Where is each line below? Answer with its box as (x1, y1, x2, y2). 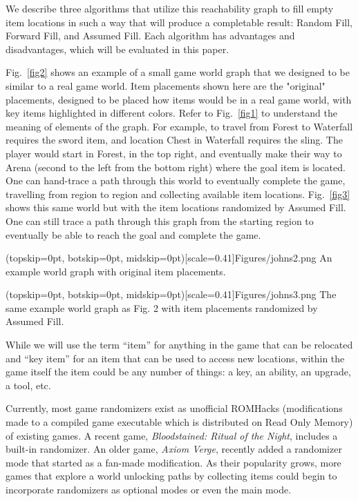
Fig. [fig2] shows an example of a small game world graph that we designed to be (6, 65, 350, 79)
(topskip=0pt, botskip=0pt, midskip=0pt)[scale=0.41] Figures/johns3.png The (6, 287, 337, 302)
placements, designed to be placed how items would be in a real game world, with (6, 92, 352, 106)
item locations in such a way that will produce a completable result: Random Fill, (6, 14, 352, 29)
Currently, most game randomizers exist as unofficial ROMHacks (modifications (6, 401, 343, 415)
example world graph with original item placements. (6, 264, 226, 278)
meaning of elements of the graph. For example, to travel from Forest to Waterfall (6, 119, 353, 133)
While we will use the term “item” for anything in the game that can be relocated (6, 337, 353, 352)
